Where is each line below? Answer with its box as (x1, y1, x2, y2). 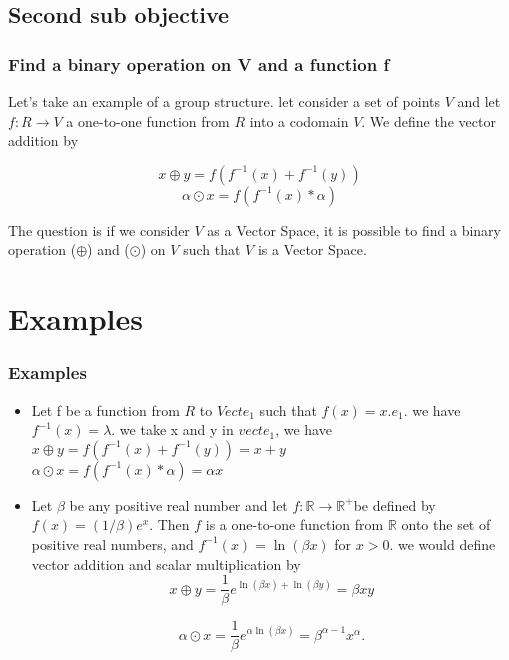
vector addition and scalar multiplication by (31, 553, 301, 574)
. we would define (389, 533, 496, 554)
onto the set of (401, 514, 491, 535)
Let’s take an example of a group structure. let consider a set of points (8, 91, 440, 111)
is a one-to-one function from (205, 514, 384, 535)
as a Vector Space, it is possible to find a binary (207, 219, 501, 240)
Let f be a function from (31, 399, 180, 420)
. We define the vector (361, 110, 496, 131)
